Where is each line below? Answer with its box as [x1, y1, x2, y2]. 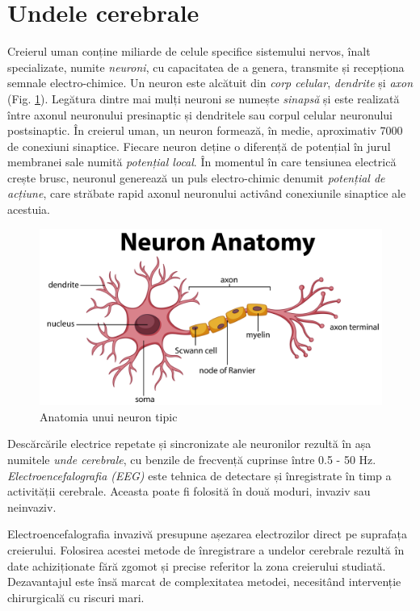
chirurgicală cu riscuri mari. [7, 588, 145, 605]
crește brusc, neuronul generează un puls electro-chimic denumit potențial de [7, 169, 385, 186]
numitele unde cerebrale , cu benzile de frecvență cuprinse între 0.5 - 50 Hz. [7, 451, 376, 468]
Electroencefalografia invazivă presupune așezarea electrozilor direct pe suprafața [7, 525, 408, 542]
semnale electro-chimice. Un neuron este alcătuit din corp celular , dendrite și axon [7, 74, 414, 91]
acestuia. [7, 201, 50, 218]
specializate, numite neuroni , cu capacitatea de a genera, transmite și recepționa [7, 58, 405, 75]
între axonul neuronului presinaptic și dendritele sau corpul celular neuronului [7, 106, 393, 123]
